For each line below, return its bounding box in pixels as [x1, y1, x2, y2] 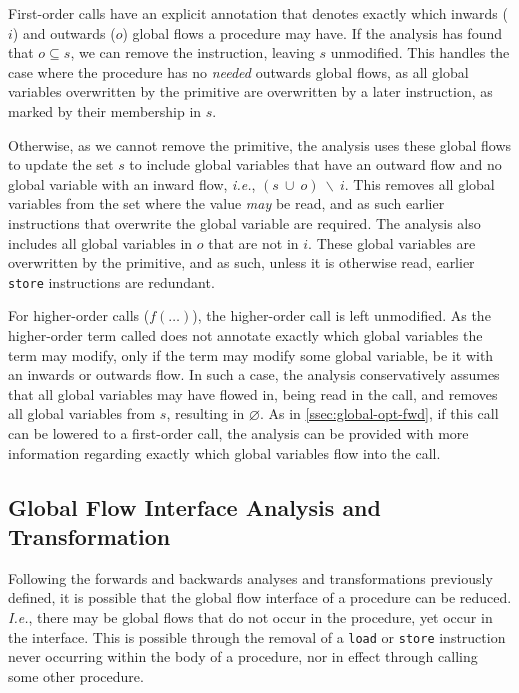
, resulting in [166, 403, 245, 424]
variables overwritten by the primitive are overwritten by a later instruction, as [8, 81, 493, 102]
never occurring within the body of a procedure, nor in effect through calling [8, 646, 478, 667]
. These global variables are [308, 232, 476, 253]
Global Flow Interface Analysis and [8, 491, 381, 522]
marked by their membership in [8, 100, 202, 121]
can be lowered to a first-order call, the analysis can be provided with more [8, 422, 469, 443]
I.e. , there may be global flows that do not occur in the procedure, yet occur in [8, 606, 493, 627]
